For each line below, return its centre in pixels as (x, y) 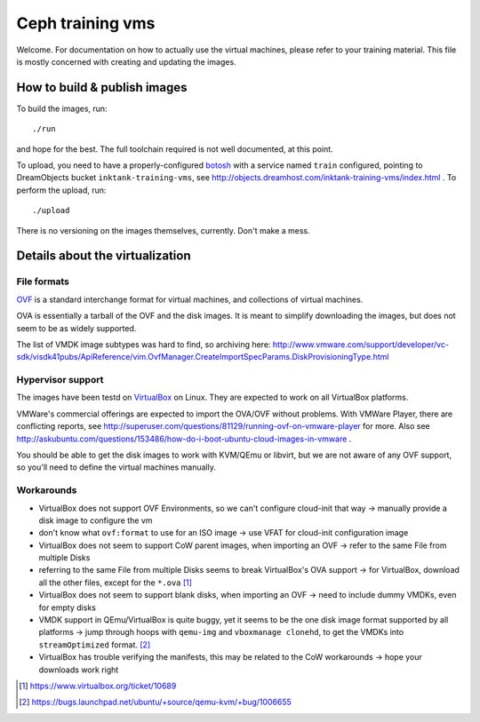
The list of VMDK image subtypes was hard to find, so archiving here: (144, 344)
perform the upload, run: (61, 190)
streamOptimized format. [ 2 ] (95, 645)
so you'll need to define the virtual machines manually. (116, 467)
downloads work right (79, 670)
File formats (43, 282)
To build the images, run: (62, 108)
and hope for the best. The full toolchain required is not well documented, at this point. (175, 149)
